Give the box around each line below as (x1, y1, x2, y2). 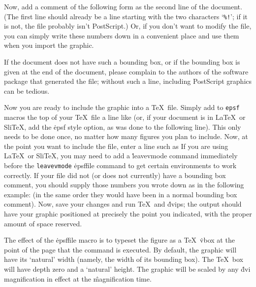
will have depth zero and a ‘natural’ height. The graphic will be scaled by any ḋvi (4, 264, 251, 274)
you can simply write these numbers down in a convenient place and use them (4, 30, 239, 40)
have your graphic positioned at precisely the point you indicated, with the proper (4, 209, 252, 219)
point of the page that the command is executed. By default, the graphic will (4, 244, 237, 254)
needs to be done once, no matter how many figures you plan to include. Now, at (4, 131, 248, 142)
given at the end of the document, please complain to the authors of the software (4, 66, 249, 76)
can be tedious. (4, 85, 50, 96)
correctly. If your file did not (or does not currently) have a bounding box (4, 170, 226, 180)
